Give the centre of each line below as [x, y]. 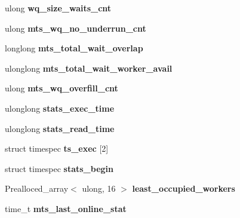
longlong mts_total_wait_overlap [74, 48]
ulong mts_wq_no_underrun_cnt [76, 28]
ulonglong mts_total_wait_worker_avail [89, 68]
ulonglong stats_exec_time [60, 108]
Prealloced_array [37, 188]
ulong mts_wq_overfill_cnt [61, 88]
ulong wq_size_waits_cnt [58, 8]
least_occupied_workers [184, 188]
